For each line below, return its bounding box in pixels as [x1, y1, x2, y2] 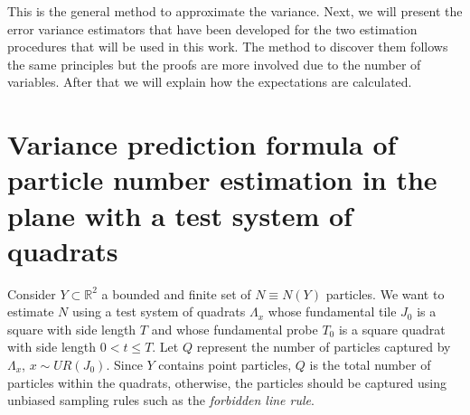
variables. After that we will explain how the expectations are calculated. [7, 72, 412, 91]
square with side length [7, 319, 136, 338]
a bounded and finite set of [101, 284, 251, 303]
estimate [7, 302, 54, 321]
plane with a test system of [7, 196, 352, 233]
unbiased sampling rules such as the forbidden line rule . [7, 391, 315, 410]
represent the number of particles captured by [196, 337, 451, 356]
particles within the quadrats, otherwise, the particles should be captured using [7, 373, 447, 391]
